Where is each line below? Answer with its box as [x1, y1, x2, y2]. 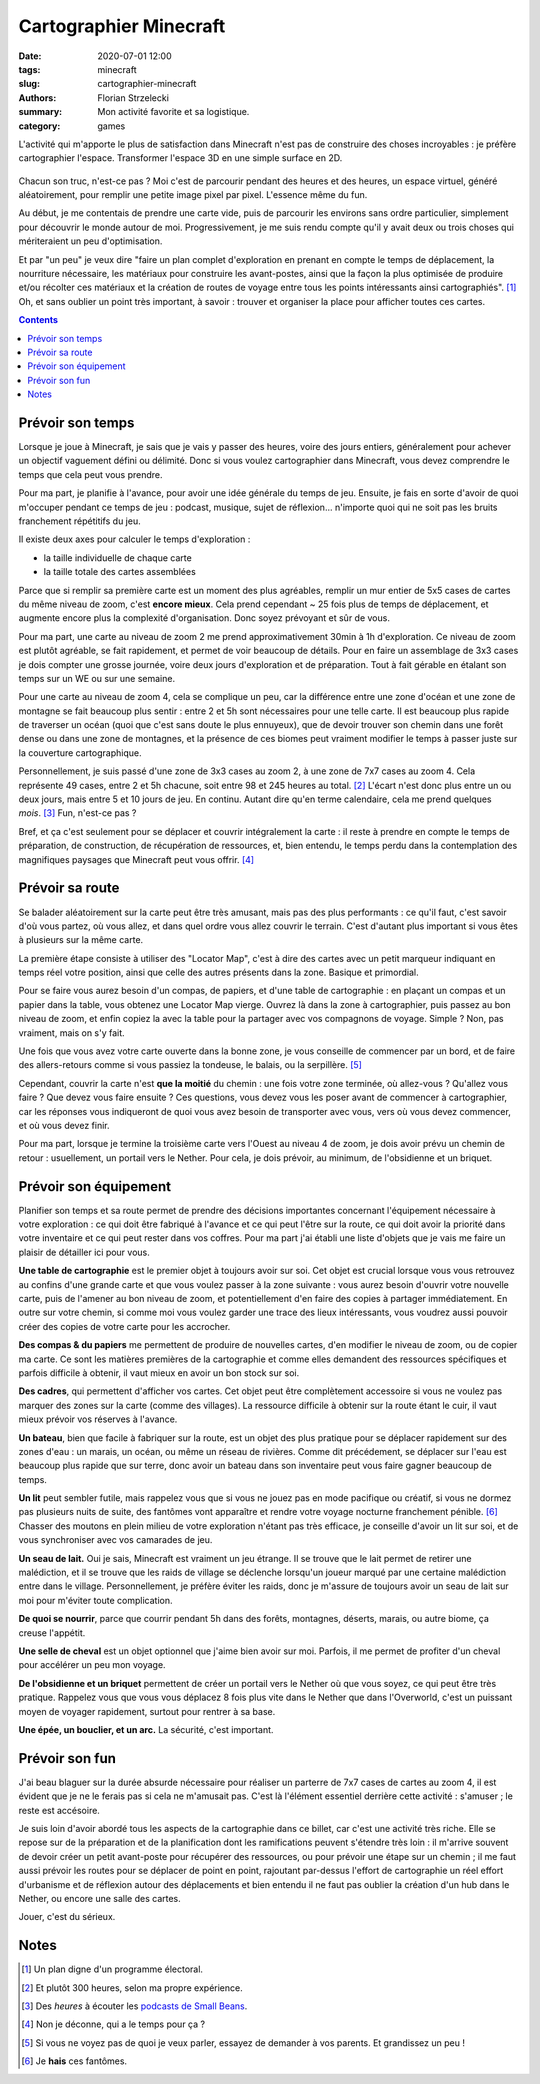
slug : [18, 78, 40, 90]
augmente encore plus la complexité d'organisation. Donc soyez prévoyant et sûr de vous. [18, 612, 390, 624]
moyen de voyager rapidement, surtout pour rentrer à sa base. [18, 1705, 276, 1717]
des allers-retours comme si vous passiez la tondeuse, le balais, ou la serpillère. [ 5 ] [18, 1059, 362, 1071]
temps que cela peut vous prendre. [18, 468, 164, 480]
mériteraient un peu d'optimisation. [18, 235, 163, 247]
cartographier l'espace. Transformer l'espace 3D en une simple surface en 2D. [18, 152, 343, 164]
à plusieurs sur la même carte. [18, 934, 144, 946]
